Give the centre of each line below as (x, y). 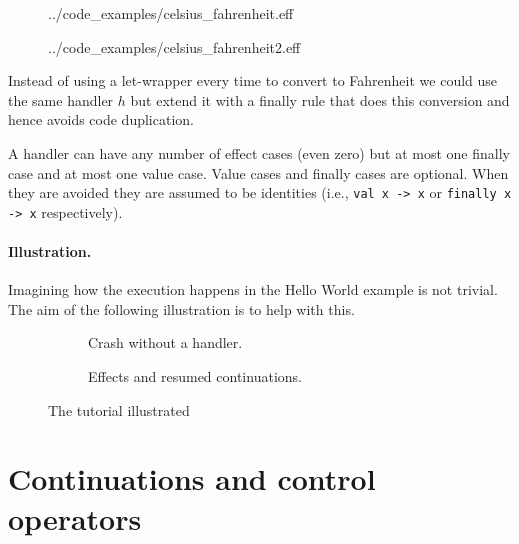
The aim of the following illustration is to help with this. (181, 308)
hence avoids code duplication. (101, 119)
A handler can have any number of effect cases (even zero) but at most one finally (259, 152)
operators (75, 517)
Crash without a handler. (165, 342)
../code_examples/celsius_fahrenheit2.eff (174, 46)
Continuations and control (192, 478)
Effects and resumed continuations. (195, 376)
